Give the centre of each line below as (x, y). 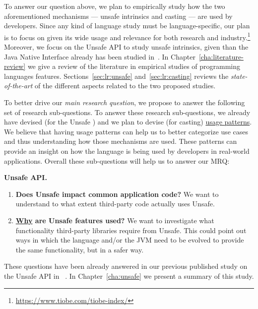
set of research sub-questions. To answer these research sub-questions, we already (127, 112)
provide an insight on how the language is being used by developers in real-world (127, 151)
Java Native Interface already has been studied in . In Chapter (100, 56)
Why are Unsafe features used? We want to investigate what (115, 220)
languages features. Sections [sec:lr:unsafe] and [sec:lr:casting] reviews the (116, 76)
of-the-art (18, 86)
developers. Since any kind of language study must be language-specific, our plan (127, 26)
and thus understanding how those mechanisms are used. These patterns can (121, 141)
